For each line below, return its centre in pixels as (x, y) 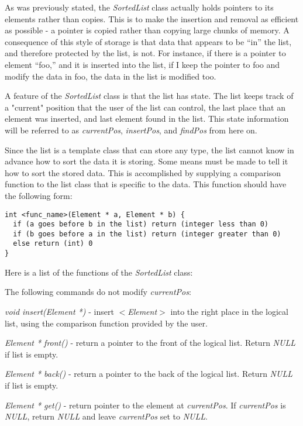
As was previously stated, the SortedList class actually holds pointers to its (139, 7)
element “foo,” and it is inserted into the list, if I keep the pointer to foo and (142, 64)
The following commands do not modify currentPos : (98, 292)
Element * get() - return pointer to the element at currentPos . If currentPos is (145, 405)
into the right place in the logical (229, 311)
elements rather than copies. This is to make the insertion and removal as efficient (152, 18)
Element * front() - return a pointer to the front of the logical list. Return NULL (150, 343)
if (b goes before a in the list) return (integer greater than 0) (147, 234)
